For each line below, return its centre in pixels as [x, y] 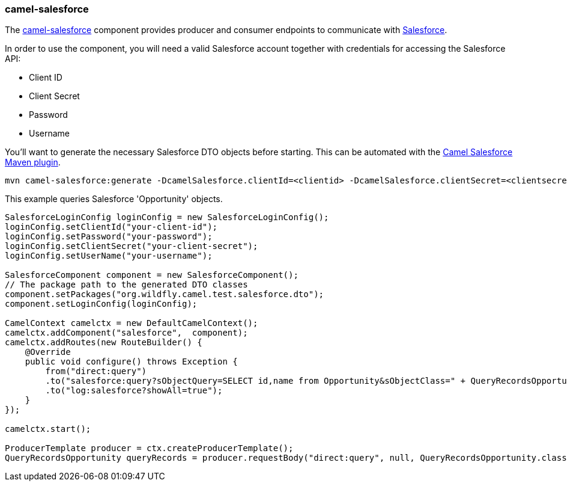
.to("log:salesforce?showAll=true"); [134, 391]
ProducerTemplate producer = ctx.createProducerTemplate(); [149, 448]
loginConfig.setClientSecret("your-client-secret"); [132, 246]
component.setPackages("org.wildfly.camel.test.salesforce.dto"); [165, 294]
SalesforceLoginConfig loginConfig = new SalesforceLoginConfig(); [167, 217]
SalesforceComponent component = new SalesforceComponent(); [152, 275]
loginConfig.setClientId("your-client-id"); [111, 227]
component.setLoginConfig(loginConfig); [101, 304]
